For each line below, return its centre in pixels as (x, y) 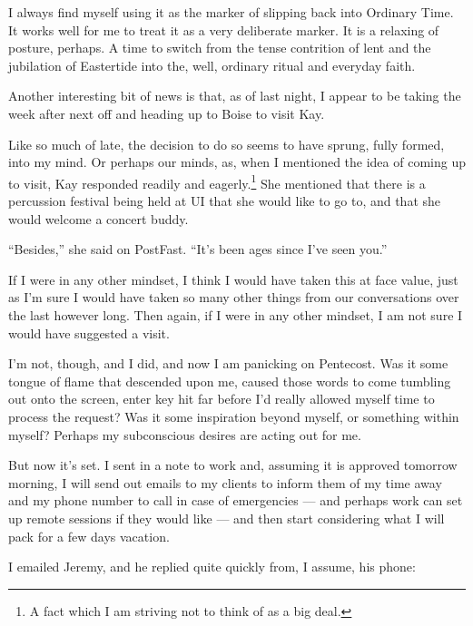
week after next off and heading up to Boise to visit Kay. (167, 113)
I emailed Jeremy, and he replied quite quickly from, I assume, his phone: (212, 567)
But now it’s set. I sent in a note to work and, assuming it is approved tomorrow (233, 465)
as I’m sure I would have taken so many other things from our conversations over (234, 297)
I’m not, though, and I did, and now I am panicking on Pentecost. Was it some (228, 363)
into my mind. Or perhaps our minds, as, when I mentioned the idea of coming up (237, 162)
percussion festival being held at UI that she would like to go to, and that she (225, 201)
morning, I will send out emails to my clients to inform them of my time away (225, 482)
